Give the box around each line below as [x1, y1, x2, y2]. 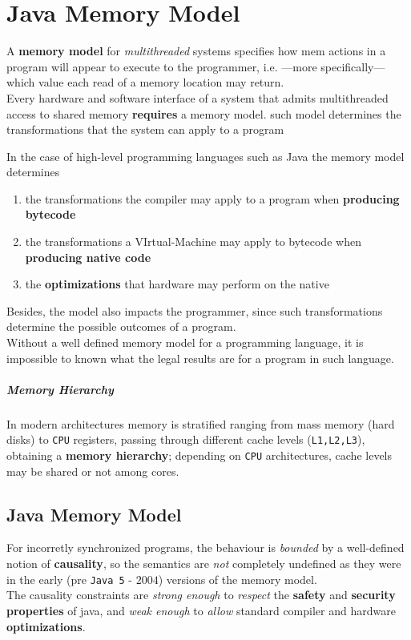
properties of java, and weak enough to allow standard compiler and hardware [6, 602, 396, 618]
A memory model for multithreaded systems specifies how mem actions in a [6, 42, 386, 59]
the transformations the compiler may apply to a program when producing [25, 190, 400, 207]
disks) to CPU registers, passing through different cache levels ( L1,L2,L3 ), [6, 431, 365, 448]
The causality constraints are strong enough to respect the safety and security [6, 586, 396, 603]
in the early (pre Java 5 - [6, 570, 132, 587]
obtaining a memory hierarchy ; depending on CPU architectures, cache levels [6, 447, 393, 464]
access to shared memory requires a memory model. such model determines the [6, 105, 401, 122]
